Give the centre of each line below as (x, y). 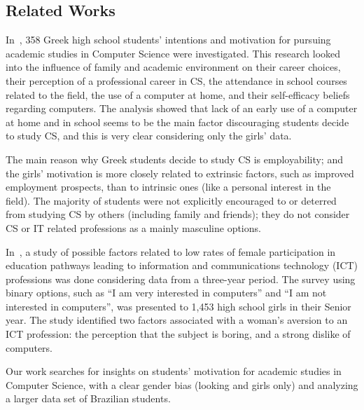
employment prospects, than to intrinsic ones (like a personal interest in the (168, 187)
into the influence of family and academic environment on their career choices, (173, 67)
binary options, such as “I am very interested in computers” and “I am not (166, 293)
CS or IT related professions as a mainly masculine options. (133, 227)
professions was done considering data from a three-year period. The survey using (181, 279)
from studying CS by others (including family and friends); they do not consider (178, 214)
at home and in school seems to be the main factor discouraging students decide (177, 122)
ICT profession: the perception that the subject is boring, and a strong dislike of (178, 334)
